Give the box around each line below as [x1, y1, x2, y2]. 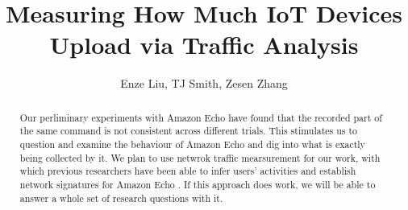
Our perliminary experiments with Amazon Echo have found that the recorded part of [19, 110, 382, 124]
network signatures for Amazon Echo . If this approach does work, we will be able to [19, 177, 376, 191]
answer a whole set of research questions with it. [19, 191, 223, 204]
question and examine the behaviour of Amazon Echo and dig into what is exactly [19, 138, 365, 151]
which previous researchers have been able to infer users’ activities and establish [19, 164, 356, 178]
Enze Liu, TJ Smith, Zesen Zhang [120, 75, 288, 92]
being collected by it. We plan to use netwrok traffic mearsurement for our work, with [19, 150, 381, 164]
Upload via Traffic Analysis [49, 28, 359, 61]
